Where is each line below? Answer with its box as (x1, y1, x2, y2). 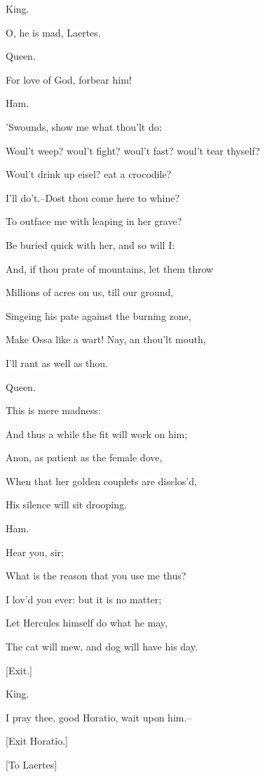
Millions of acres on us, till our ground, (6, 285, 174, 300)
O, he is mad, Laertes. (6, 25, 101, 39)
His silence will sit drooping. (6, 497, 127, 512)
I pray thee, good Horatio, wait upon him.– (6, 709, 192, 724)
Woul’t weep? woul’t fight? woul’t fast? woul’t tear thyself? (6, 143, 260, 158)
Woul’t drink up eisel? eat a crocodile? (6, 167, 172, 181)
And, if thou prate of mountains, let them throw (6, 261, 214, 276)
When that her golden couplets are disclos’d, (6, 473, 197, 488)
